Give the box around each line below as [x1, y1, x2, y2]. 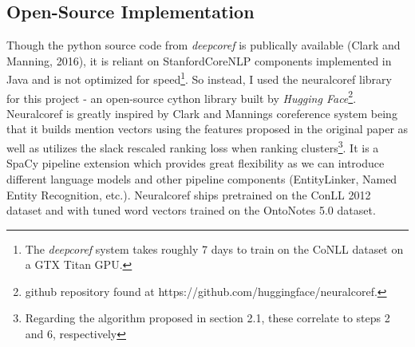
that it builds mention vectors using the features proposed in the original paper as [6, 120, 409, 137]
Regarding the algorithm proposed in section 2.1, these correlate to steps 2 [25, 310, 390, 326]
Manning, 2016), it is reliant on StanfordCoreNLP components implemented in [6, 52, 392, 69]
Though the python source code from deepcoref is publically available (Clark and [6, 37, 401, 53]
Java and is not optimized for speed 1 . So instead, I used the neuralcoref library [6, 69, 392, 88]
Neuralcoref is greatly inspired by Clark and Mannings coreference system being [6, 104, 397, 121]
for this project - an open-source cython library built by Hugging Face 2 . [6, 87, 357, 106]
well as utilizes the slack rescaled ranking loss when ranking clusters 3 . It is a [6, 137, 379, 156]
